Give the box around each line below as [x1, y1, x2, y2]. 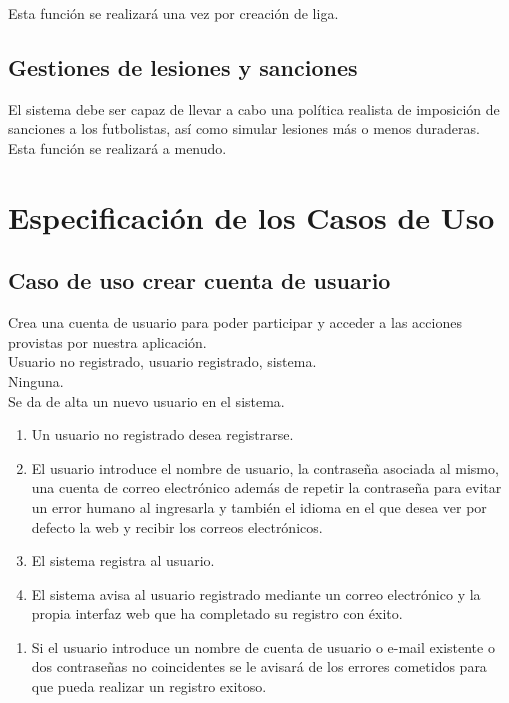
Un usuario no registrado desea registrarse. [31, 424, 294, 445]
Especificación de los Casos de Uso [8, 196, 495, 237]
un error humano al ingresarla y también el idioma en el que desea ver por [31, 496, 487, 517]
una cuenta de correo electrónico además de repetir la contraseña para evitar [31, 477, 502, 498]
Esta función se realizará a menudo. [8, 137, 227, 158]
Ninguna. [8, 370, 64, 391]
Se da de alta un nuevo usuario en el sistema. [8, 390, 285, 411]
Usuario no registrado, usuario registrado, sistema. [8, 351, 317, 372]
